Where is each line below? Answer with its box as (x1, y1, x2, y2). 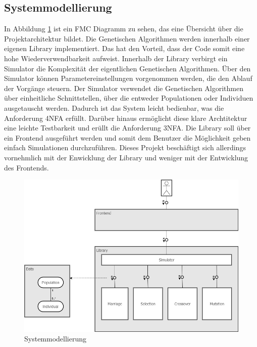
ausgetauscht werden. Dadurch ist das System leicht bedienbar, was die (4, 102, 224, 113)
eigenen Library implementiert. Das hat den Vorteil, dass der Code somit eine (4, 43, 245, 54)
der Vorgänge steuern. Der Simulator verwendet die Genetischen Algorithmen (4, 82, 243, 93)
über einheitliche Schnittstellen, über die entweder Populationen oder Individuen (4, 93, 253, 103)
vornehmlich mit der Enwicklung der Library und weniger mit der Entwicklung (4, 152, 248, 162)
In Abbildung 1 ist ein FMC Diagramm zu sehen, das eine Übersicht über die (4, 23, 243, 34)
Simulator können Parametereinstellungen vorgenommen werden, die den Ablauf (4, 73, 252, 83)
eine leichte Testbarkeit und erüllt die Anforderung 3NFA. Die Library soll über (4, 122, 251, 133)
